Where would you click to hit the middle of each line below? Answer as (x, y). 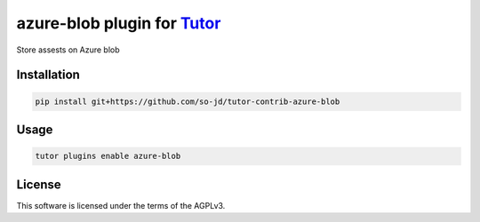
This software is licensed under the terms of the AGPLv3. (121, 205)
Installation (48, 75)
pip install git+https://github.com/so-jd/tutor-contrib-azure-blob (188, 101)
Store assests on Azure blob (68, 50)
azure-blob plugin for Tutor (119, 23)
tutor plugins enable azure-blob (108, 156)
